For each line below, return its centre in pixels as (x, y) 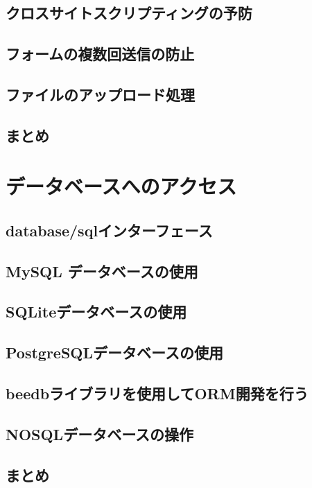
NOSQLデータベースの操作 (100, 434)
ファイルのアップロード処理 (100, 94)
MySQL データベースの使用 (102, 271)
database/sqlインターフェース (109, 230)
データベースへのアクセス (121, 186)
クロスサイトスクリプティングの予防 (129, 13)
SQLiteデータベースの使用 (96, 312)
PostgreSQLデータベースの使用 (114, 352)
